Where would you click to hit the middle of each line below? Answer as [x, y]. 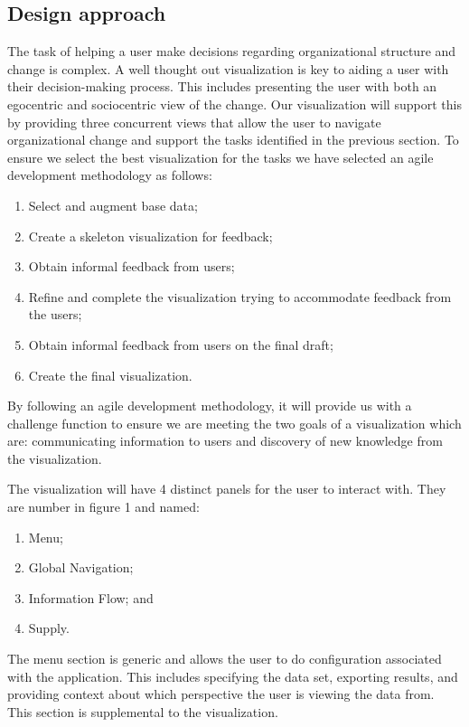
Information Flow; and [91, 597]
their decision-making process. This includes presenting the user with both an [222, 86]
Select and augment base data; [113, 205]
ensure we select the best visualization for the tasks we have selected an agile [220, 157]
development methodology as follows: [110, 175]
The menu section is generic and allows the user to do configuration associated [225, 659]
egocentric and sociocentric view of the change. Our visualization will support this [234, 104]
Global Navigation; [81, 567]
